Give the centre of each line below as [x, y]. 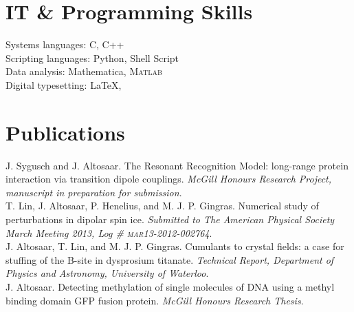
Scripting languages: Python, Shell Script [92, 58]
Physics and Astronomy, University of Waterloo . [107, 273]
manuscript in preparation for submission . [94, 192]
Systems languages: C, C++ [65, 44]
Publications [65, 132]
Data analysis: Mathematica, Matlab [84, 71]
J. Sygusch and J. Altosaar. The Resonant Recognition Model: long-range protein [177, 165]
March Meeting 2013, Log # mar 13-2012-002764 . [109, 232]
